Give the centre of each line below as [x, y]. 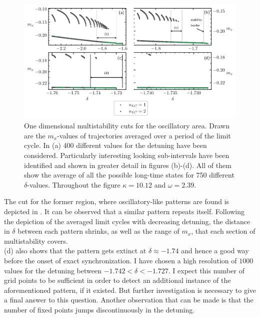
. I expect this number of [206, 270]
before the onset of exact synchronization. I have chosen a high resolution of [120, 260]
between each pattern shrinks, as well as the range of [98, 231]
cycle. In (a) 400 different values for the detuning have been [115, 145]
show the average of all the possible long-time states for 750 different [129, 175]
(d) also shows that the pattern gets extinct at [75, 251]
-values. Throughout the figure [74, 184]
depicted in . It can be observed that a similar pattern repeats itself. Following [124, 211]
